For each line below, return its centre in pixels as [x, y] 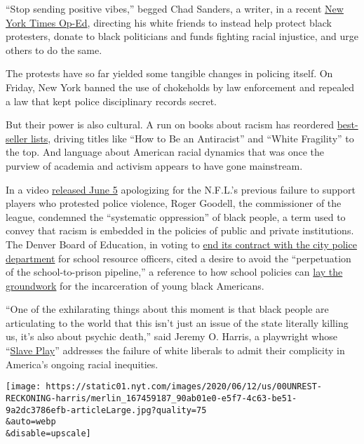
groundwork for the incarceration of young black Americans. [135, 285]
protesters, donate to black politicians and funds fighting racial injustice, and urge [182, 36]
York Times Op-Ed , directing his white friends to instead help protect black [169, 22]
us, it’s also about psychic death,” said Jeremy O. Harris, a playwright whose [171, 336]
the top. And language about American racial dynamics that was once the [165, 152]
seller [17, 138]
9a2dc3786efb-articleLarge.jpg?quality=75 [106, 410]
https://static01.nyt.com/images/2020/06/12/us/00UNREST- [184, 387]
